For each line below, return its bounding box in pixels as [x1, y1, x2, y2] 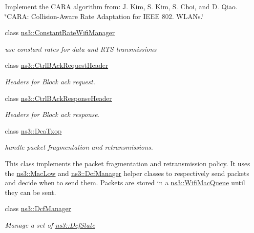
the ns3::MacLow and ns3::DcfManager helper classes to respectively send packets [5, 168, 250, 178]
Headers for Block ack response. [5, 109, 100, 119]
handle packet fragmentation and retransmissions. [5, 142, 153, 152]
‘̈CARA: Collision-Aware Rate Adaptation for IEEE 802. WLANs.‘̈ [5, 11, 204, 21]
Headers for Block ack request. [5, 76, 95, 86]
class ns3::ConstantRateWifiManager [5, 27, 115, 38]
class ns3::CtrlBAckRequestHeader [5, 60, 108, 70]
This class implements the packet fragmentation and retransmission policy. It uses [5, 158, 250, 168]
